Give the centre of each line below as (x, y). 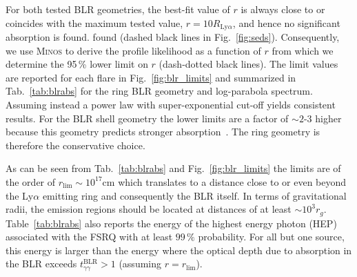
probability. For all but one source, (271, 237)
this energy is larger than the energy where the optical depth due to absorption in (179, 250)
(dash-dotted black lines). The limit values (248, 64)
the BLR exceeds (41, 264)
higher (328, 118)
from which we (303, 50)
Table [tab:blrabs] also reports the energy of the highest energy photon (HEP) (171, 223)
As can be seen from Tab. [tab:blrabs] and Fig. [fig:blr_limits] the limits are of (173, 168)
